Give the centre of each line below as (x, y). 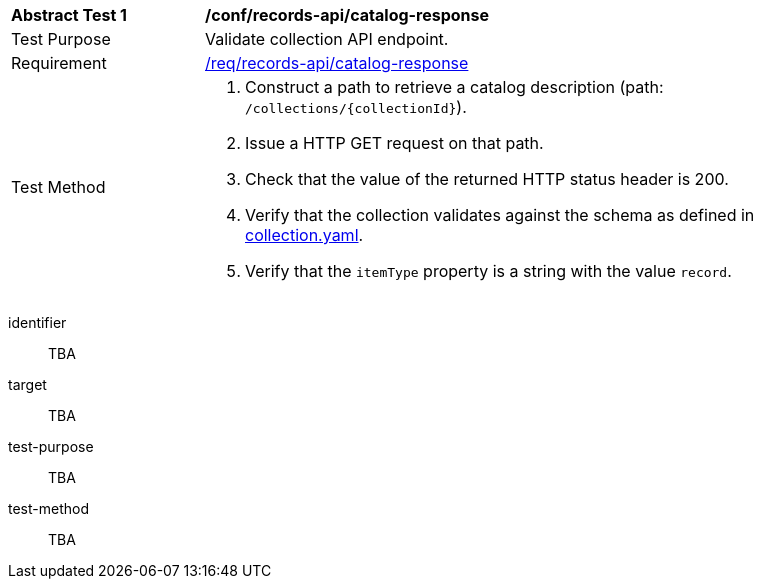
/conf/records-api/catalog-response (347, 15)
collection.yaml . (304, 235)
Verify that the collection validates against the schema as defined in (500, 215)
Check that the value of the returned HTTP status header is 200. (487, 179)
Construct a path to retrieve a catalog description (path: (454, 87)
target (27, 384)
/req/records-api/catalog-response (337, 63)
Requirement (59, 63)
